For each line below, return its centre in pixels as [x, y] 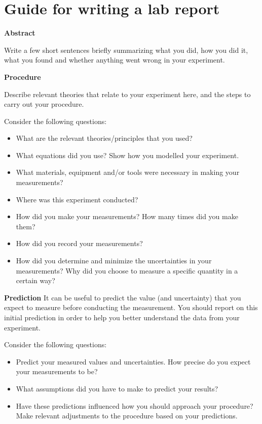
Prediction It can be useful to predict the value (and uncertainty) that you [123, 297]
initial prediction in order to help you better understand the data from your [122, 317]
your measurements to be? [57, 371]
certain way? [35, 280]
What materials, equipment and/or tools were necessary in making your [128, 172]
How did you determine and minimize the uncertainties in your [114, 261]
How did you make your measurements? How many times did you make [127, 216]
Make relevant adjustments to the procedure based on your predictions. [127, 416]
